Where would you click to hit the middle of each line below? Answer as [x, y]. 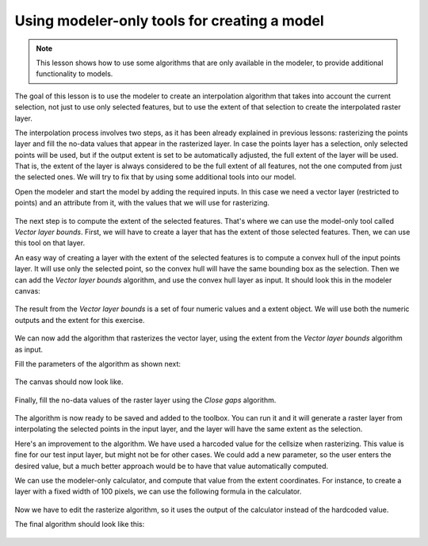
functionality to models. [75, 74]
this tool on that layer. [50, 243]
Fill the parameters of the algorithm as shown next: [98, 363]
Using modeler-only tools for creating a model [169, 21]
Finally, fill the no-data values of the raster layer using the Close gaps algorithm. [145, 400]
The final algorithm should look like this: [80, 525]
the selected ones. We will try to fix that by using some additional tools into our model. [155, 177]
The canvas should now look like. [69, 382]
